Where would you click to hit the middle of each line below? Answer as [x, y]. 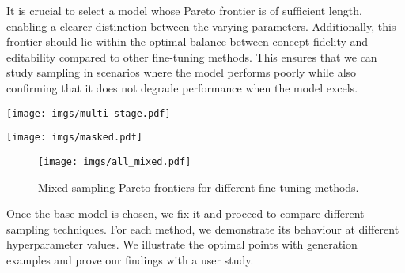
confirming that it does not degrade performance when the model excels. [182, 87]
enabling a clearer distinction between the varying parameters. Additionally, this [201, 26]
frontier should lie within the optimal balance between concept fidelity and [187, 41]
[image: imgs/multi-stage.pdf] [89, 113]
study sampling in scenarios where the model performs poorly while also [182, 72]
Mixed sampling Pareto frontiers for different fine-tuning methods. [199, 187]
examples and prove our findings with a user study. [130, 259]
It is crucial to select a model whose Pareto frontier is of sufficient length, [184, 10]
